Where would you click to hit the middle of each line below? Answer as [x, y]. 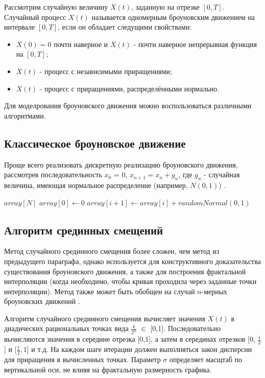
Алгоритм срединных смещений [84, 230]
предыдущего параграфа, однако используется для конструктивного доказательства [132, 261]
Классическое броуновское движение [95, 143]
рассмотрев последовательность [53, 174]
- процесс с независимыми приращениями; [106, 71]
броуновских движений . [42, 301]
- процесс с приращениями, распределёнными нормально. [129, 88]
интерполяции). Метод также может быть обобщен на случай [100, 291]
